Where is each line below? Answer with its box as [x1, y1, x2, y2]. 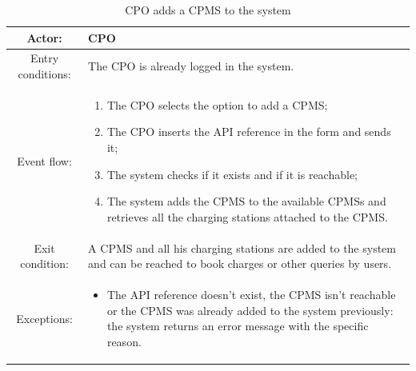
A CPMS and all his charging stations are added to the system [88, 239, 396, 256]
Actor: [26, 29, 62, 46]
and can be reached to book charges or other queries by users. [88, 255, 392, 272]
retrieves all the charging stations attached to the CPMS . [106, 208, 388, 225]
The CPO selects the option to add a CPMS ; [106, 96, 328, 113]
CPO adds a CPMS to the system [125, 2, 291, 18]
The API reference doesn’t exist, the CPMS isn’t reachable [106, 286, 396, 303]
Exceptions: [16, 309, 73, 326]
